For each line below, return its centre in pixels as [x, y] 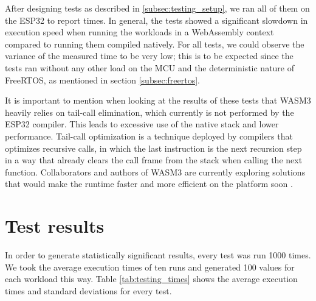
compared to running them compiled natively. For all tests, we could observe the [155, 44]
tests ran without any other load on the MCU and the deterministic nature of [150, 67]
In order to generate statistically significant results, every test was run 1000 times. [158, 255]
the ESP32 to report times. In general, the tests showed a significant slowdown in [156, 20]
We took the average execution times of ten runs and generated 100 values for [150, 267]
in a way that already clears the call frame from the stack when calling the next [154, 160]
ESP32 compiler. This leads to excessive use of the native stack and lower [142, 124]
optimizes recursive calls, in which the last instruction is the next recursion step [153, 148]
